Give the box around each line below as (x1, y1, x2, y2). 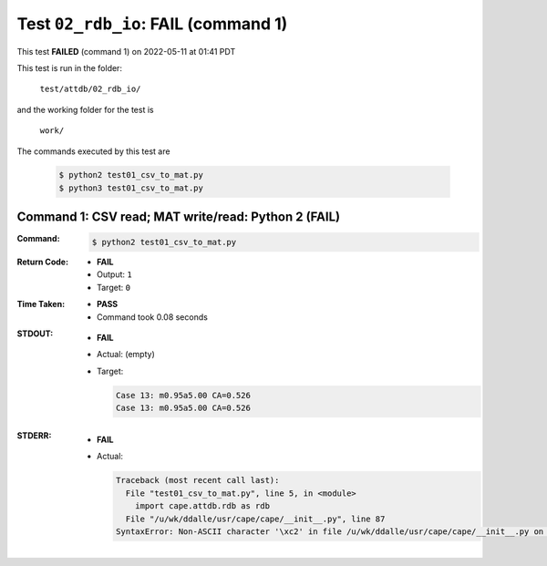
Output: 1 (97, 269, 132, 280)
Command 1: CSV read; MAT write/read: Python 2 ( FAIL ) (16, 210, 341, 225)
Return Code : (16, 256, 68, 267)
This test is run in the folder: (16, 62, 123, 73)
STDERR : (16, 430, 52, 441)
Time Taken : (16, 299, 66, 310)
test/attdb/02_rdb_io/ (39, 84, 141, 95)
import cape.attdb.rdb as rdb (135, 501, 271, 511)
